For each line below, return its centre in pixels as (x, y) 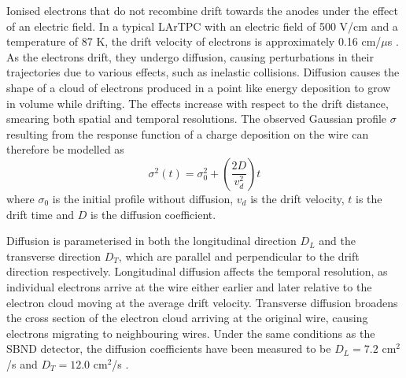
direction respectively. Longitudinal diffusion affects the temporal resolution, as (197, 271)
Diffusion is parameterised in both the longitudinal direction (151, 241)
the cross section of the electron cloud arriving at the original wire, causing (187, 318)
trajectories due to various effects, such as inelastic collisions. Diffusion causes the (203, 72)
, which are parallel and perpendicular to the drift (239, 256)
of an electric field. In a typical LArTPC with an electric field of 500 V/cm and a (202, 26)
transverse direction (54, 256)
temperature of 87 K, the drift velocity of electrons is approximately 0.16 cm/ (194, 41)
